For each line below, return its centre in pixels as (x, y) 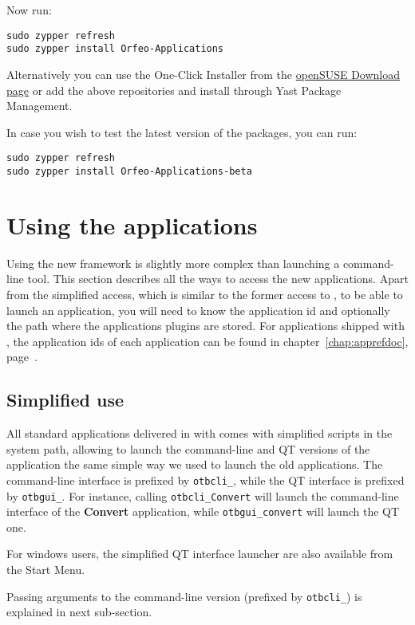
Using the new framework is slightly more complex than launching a (173, 263)
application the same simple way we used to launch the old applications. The (195, 464)
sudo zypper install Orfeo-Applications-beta (129, 171)
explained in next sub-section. (79, 612)
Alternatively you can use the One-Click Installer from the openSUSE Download (204, 74)
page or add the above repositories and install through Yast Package (174, 90)
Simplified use (65, 400)
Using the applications (132, 224)
